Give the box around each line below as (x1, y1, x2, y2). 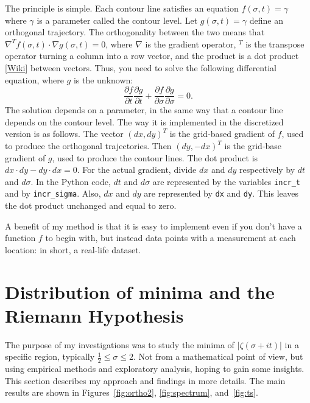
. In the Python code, (30, 175, 111, 187)
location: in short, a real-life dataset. (5, 243, 141, 256)
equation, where (5, 73, 64, 86)
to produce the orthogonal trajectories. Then (5, 139, 172, 152)
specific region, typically (5, 350, 95, 363)
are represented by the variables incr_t (152, 175, 301, 187)
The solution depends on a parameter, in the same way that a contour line (5, 103, 283, 116)
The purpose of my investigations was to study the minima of (5, 338, 234, 351)
